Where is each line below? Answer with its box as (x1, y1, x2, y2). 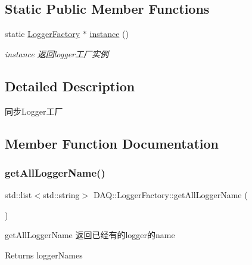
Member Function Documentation (5, 134, 219, 152)
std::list (5, 189, 32, 201)
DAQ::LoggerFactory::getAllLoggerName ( (93, 189, 248, 201)
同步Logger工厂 (5, 104, 63, 117)
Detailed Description (5, 76, 135, 95)
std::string (42, 189, 80, 201)
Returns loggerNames (5, 248, 83, 261)
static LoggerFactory (5, 27, 80, 40)
